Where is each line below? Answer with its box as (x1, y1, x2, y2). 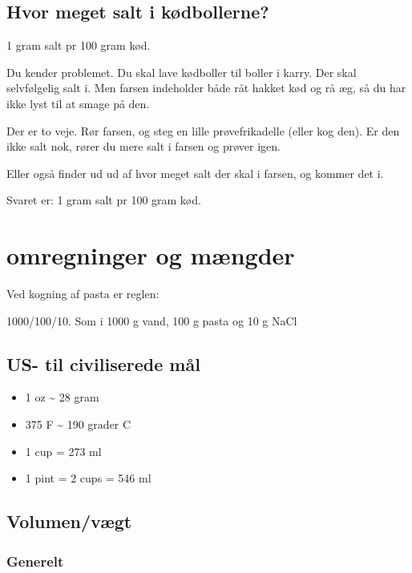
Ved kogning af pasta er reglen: (6, 285, 160, 302)
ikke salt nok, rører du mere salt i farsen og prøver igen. (6, 138, 281, 155)
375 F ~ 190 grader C (25, 416, 131, 433)
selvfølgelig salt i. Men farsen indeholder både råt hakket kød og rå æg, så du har (6, 79, 406, 96)
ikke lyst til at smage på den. (6, 95, 150, 111)
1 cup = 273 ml (25, 442, 102, 459)
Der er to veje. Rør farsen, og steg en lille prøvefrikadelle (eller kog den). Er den (6, 122, 400, 139)
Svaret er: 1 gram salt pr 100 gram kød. (6, 192, 201, 208)
